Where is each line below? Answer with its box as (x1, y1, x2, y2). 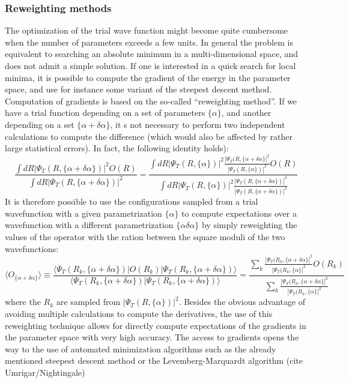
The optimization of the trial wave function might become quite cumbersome (5, 24, 288, 37)
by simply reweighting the (202, 219, 297, 231)
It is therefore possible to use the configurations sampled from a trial (5, 195, 258, 208)
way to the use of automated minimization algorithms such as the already (5, 342, 276, 355)
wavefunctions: (5, 242, 59, 255)
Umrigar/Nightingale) (5, 366, 85, 379)
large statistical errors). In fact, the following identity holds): (5, 142, 229, 154)
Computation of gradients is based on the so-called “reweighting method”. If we (5, 94, 297, 107)
